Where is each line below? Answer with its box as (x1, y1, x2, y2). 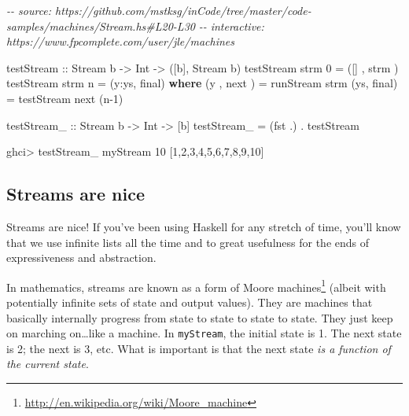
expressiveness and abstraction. (6, 249, 157, 266)
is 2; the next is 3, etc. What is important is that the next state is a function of (6, 340, 391, 356)
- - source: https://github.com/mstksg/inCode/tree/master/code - (6, 2, 311, 18)
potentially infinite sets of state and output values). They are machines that (6, 293, 373, 310)
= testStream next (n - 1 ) (6, 90, 123, 106)
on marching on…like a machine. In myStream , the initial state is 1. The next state (6, 325, 402, 341)
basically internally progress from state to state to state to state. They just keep (6, 309, 393, 326)
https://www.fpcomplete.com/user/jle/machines (6, 33, 234, 50)
